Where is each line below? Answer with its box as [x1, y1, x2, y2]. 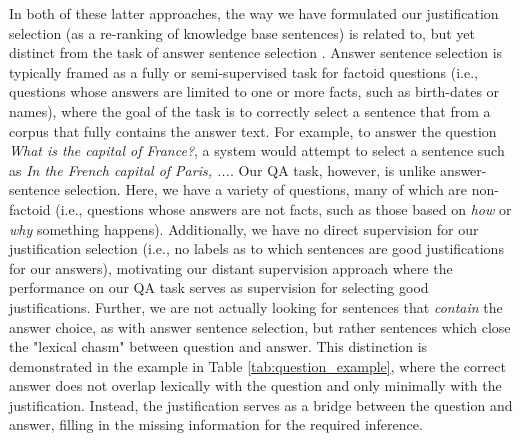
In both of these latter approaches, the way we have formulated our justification [9, 3, 499, 23]
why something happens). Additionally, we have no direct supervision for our [9, 218, 479, 239]
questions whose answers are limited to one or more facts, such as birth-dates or [9, 81, 500, 102]
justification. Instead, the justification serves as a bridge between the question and [9, 394, 513, 415]
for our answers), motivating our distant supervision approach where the [9, 257, 453, 278]
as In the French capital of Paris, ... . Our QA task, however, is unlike [9, 159, 436, 180]
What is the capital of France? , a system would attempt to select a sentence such [9, 140, 505, 161]
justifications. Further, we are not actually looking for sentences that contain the [9, 296, 503, 317]
